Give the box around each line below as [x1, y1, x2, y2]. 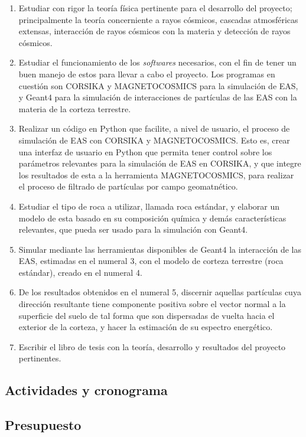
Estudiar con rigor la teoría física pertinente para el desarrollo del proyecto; [18, 2, 292, 14]
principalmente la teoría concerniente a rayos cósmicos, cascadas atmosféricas [18, 13, 298, 25]
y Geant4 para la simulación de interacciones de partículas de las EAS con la [18, 91, 297, 103]
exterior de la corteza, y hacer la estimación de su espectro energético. [18, 321, 273, 333]
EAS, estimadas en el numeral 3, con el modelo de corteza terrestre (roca [18, 255, 284, 267]
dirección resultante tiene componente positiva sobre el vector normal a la [18, 298, 286, 310]
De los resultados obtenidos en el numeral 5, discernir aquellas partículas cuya [18, 286, 301, 298]
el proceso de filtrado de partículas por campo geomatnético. [18, 180, 238, 193]
